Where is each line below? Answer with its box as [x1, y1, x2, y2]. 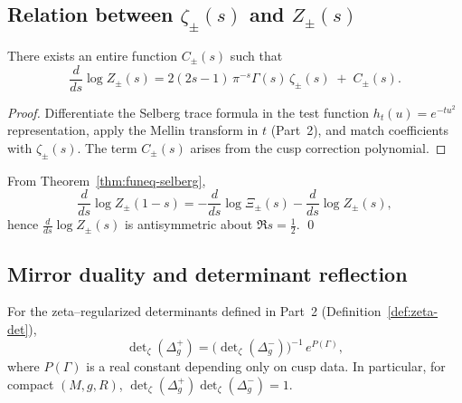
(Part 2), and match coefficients [270, 120, 448, 139]
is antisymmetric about [124, 215, 253, 234]
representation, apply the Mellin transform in [7, 120, 259, 139]
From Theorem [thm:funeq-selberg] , [7, 170, 206, 189]
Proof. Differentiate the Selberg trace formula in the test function [7, 102, 370, 121]
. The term [77, 138, 137, 157]
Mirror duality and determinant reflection [7, 259, 408, 287]
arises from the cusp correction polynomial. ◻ [190, 138, 447, 157]
